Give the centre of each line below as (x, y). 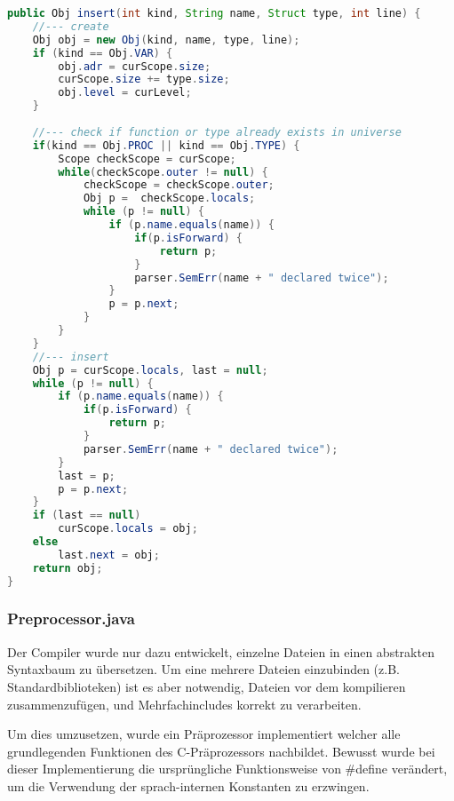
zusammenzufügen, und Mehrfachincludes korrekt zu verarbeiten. (184, 704)
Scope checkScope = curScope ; (147, 159)
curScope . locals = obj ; (128, 529)
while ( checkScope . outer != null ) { (163, 172)
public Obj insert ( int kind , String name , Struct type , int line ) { (214, 13)
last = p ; (87, 476)
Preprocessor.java (71, 619)
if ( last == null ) (87, 515)
